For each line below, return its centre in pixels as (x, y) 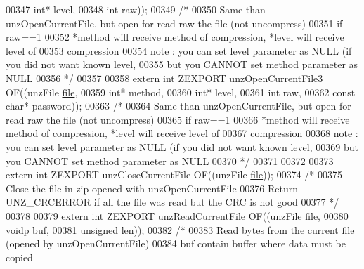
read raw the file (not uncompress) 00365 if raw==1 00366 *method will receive (178, 119)
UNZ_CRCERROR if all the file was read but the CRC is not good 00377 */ (173, 202)
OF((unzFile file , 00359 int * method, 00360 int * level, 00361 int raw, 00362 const (181, 92)
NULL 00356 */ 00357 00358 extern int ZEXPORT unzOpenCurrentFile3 (164, 78)
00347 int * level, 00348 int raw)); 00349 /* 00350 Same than (136, 9)
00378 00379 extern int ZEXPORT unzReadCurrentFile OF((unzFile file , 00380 (177, 215)
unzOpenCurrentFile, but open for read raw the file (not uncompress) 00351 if (174, 23)
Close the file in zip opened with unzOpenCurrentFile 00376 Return (152, 188)
